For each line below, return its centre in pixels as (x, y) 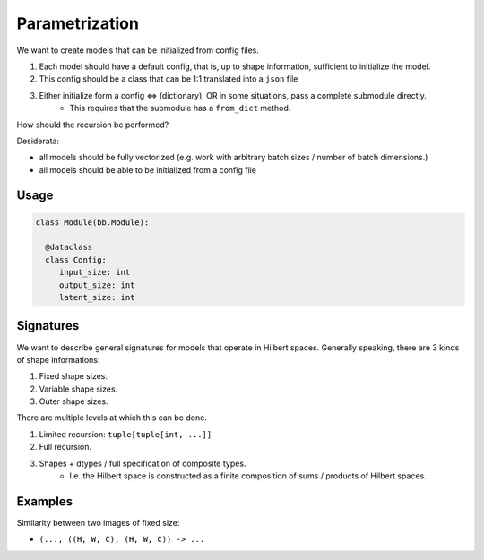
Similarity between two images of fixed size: (98, 522)
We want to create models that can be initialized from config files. (138, 50)
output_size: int (97, 285)
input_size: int (95, 272)
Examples (45, 501)
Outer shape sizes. (73, 401)
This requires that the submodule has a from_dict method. (180, 108)
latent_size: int (97, 297)
